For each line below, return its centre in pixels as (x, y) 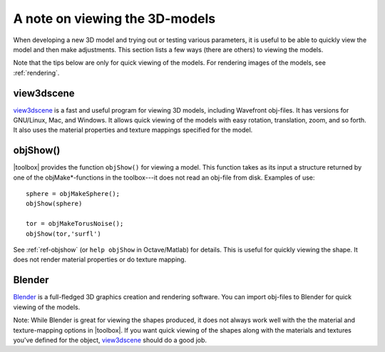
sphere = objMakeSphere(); (73, 194)
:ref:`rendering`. (36, 73)
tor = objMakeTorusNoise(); (75, 224)
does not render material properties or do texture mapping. (100, 259)
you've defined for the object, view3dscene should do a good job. (110, 340)
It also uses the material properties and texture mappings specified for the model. (133, 130)
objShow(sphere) (54, 204)
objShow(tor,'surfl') (63, 234)
